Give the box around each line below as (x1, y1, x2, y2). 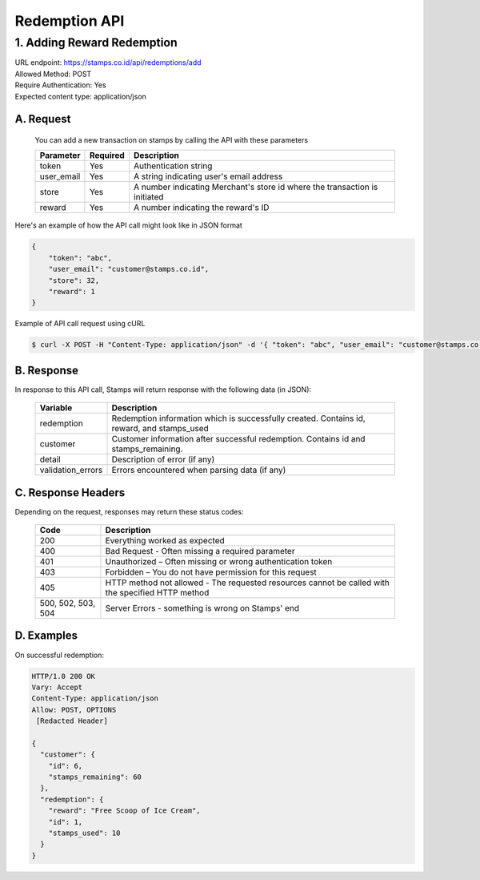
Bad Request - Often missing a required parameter (105, 546, 295, 557)
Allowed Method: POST (14, 69, 92, 79)
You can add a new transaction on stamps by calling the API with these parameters (34, 135, 308, 144)
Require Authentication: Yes (14, 80, 107, 90)
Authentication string (133, 160, 213, 172)
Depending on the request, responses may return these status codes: (14, 507, 244, 516)
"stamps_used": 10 (48, 829, 121, 838)
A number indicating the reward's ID (133, 202, 270, 213)
